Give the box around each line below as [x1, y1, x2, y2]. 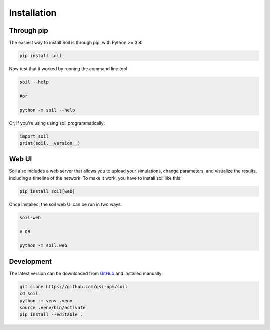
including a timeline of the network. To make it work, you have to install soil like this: [9, 175, 182, 181]
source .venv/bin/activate [19, 305, 86, 310]
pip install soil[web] [19, 188, 75, 194]
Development [9, 257, 52, 266]
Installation [9, 7, 57, 18]
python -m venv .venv [19, 298, 73, 303]
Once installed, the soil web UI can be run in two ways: [9, 201, 122, 207]
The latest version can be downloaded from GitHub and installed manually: [9, 270, 163, 276]
